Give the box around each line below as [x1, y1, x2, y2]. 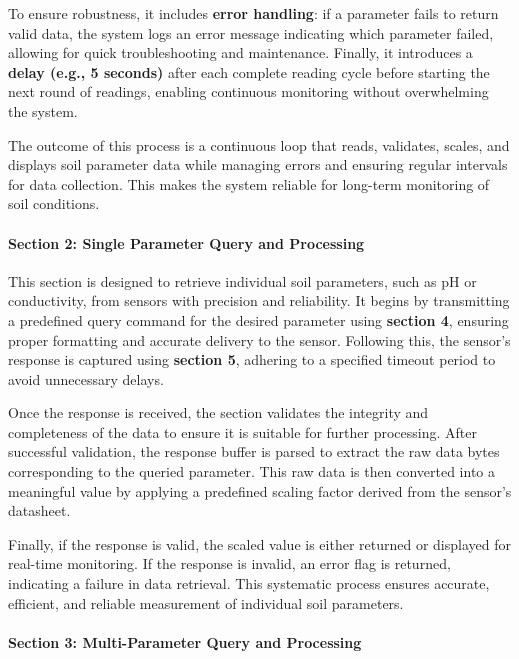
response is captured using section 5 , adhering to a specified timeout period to [8, 349, 496, 370]
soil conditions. [8, 193, 100, 214]
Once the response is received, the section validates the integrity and [8, 402, 429, 423]
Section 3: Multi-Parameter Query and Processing [8, 631, 362, 652]
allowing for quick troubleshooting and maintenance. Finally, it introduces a [8, 42, 473, 63]
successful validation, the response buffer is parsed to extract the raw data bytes [8, 441, 500, 462]
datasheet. [8, 500, 71, 521]
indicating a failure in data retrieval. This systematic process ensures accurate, [8, 573, 490, 594]
